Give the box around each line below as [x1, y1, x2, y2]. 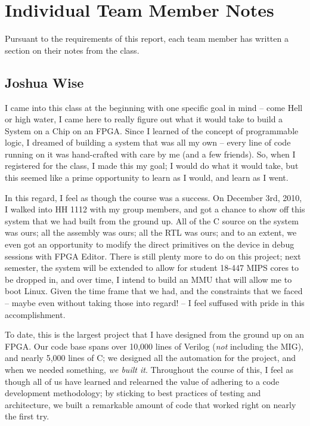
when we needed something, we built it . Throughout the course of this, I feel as [5, 363, 293, 375]
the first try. [5, 410, 49, 422]
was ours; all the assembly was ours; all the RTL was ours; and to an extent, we [5, 226, 297, 239]
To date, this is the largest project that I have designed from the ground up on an [5, 328, 305, 341]
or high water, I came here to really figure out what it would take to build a [5, 113, 283, 125]
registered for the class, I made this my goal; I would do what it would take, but [5, 159, 299, 172]
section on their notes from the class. [5, 44, 139, 56]
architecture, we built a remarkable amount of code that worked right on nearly [5, 398, 296, 410]
